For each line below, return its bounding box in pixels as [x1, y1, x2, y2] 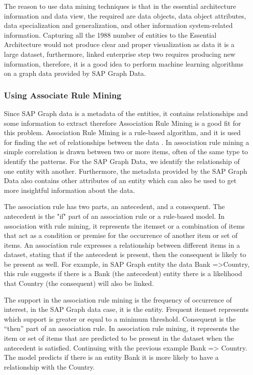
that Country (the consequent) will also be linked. [4, 278, 154, 288]
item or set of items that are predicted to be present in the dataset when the [4, 333, 234, 343]
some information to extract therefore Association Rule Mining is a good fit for [4, 117, 241, 128]
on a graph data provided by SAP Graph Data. [4, 68, 146, 78]
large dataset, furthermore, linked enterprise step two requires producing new [4, 48, 235, 59]
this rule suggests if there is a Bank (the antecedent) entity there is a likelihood [4, 268, 242, 279]
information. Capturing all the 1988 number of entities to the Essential [4, 29, 217, 40]
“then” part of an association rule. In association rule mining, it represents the [4, 323, 239, 333]
